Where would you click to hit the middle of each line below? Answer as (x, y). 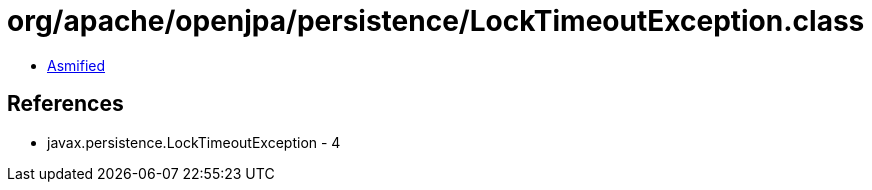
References (65, 104)
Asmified (76, 65)
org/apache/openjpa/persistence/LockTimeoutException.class (436, 21)
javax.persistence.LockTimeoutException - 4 (194, 142)
